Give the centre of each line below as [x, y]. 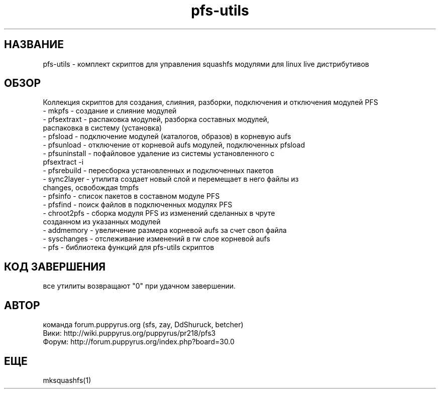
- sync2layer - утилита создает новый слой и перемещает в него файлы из [171, 179]
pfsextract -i [63, 162]
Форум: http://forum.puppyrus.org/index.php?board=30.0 [139, 342]
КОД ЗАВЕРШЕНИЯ [55, 267]
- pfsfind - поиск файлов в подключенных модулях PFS [138, 205]
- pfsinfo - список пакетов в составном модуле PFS [131, 196]
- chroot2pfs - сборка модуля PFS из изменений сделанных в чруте [159, 213]
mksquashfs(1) [67, 380]
